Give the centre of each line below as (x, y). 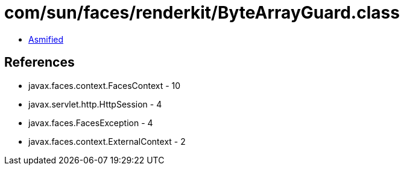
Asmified (46, 39)
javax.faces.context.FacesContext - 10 (105, 85)
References (39, 62)
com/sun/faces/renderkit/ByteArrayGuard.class (202, 13)
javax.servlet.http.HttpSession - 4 (95, 104)
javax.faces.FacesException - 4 (91, 123)
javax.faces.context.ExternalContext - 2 (107, 141)
